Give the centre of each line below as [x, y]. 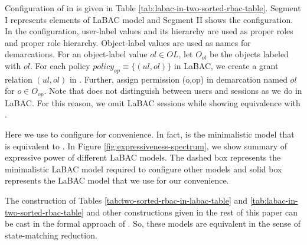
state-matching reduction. [51, 235]
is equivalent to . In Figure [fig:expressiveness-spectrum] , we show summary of [146, 146]
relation [19, 79]
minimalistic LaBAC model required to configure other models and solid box [143, 169]
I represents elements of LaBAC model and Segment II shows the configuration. [149, 19]
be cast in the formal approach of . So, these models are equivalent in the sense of [153, 223]
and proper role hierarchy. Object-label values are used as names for [128, 42]
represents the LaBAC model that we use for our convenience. [117, 180]
